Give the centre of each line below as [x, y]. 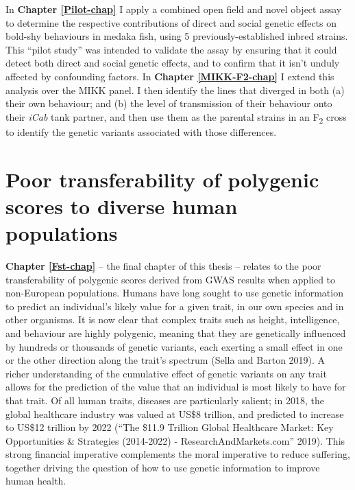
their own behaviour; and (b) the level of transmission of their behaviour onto [169, 103]
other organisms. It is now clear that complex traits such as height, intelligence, [173, 319]
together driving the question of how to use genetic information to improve [163, 467]
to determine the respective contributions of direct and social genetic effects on [171, 22]
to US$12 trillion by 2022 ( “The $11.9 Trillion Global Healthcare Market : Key [170, 427]
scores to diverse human [122, 206]
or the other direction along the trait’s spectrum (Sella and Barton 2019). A [166, 360]
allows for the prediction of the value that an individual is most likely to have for [176, 387]
